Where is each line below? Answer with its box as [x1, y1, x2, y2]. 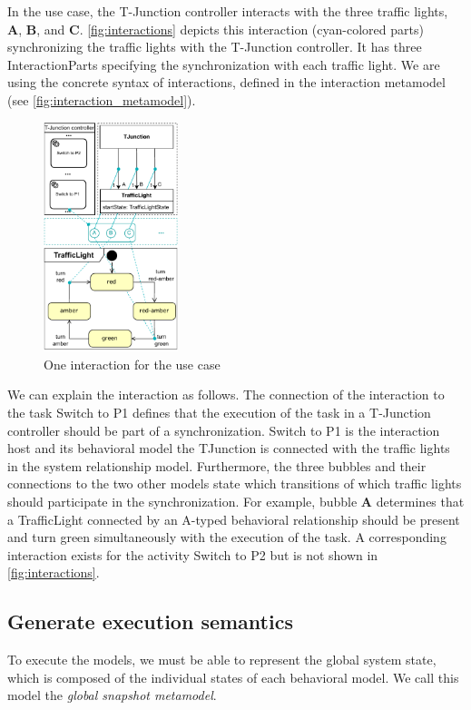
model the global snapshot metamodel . [7, 685, 217, 705]
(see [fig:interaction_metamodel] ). [7, 90, 196, 109]
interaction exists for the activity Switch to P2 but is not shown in [7, 545, 378, 564]
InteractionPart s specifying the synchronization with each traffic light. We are [7, 54, 440, 74]
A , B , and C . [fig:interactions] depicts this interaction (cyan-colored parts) [7, 19, 424, 38]
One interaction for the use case [44, 354, 221, 373]
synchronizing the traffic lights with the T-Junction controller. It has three [7, 37, 422, 56]
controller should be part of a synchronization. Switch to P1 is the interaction [7, 420, 440, 439]
